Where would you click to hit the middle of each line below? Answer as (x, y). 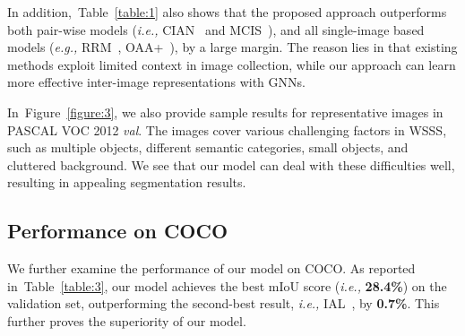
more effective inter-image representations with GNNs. (156, 82)
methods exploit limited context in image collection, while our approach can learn (232, 64)
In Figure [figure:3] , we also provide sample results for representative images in (225, 112)
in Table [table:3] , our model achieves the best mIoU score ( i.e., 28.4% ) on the (227, 285)
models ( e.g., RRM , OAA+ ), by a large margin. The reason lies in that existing (232, 47)
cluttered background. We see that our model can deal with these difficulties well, (231, 164)
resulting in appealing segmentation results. (127, 182)
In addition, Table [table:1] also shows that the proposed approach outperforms (227, 12)
